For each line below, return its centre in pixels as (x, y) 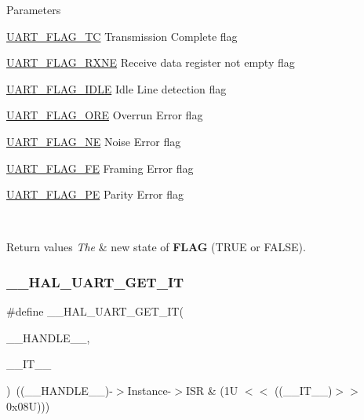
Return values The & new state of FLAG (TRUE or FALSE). (156, 247)
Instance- (149, 390)
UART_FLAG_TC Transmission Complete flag (122, 36)
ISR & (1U (212, 390)
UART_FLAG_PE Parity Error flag (95, 194)
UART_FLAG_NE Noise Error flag (94, 141)
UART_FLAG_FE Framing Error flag (100, 168)
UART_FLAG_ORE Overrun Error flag (105, 115)
